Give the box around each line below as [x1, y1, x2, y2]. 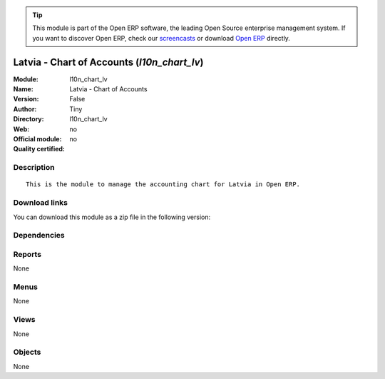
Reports [13, 249, 42, 259]
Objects [13, 347, 41, 357]
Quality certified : [13, 145, 66, 153]
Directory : [13, 115, 44, 123]
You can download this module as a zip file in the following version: [13, 213, 211, 221]
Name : [13, 85, 34, 94]
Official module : [13, 135, 62, 143]
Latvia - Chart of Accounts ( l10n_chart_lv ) [13, 56, 204, 68]
